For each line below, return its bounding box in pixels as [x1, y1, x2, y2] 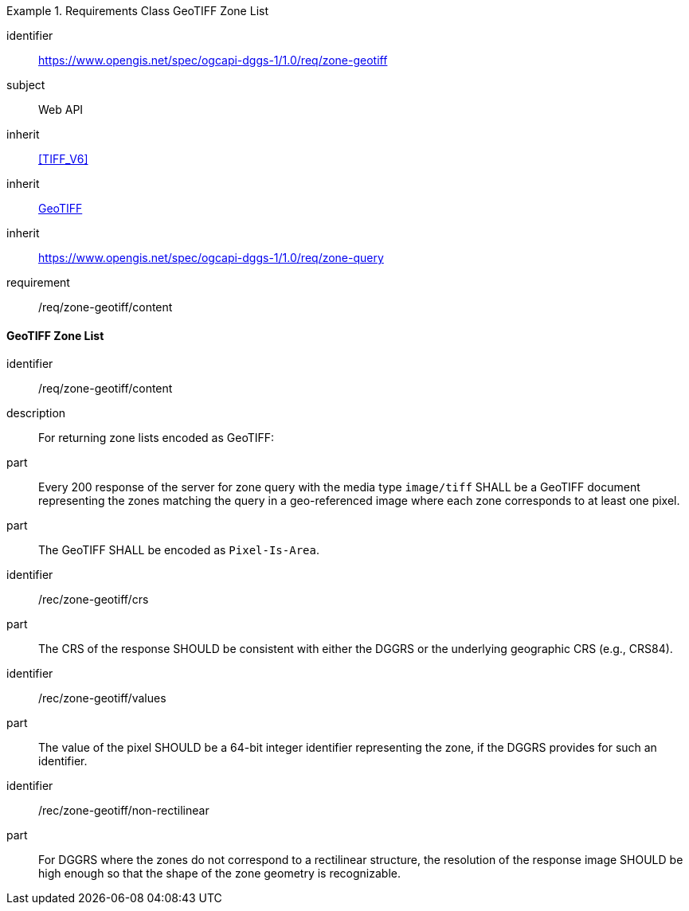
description [6, 406, 66, 420]
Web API [38, 103, 84, 116]
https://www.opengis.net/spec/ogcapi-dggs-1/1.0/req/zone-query [38, 251, 384, 264]
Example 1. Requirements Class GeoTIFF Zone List [6, 4, 268, 18]
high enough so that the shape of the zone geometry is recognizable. [38, 866, 401, 881]
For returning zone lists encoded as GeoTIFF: [38, 431, 275, 445]
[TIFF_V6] [38, 152, 88, 166]
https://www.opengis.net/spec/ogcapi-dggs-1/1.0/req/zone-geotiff [38, 53, 388, 67]
